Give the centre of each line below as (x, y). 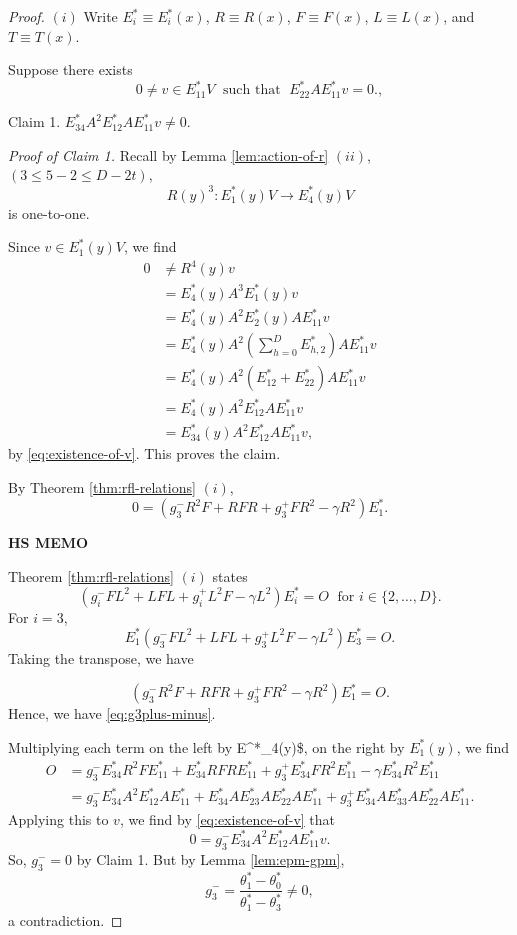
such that (252, 90)
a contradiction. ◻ (65, 919)
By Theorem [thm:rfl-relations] (102, 487)
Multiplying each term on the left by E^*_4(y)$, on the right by (206, 746)
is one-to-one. (49, 212)
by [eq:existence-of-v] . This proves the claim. (144, 453)
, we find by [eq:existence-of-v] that (227, 818)
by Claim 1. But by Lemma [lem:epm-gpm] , (210, 858)
